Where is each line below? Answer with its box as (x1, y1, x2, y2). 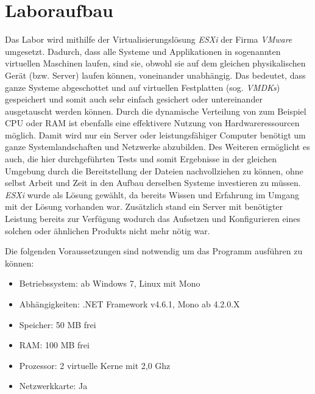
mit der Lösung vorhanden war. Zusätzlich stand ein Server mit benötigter (5, 200, 283, 213)
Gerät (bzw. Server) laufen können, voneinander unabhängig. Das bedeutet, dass (5, 68, 306, 81)
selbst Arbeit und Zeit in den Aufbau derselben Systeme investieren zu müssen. (5, 176, 301, 189)
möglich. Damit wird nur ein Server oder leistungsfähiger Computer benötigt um (5, 128, 306, 141)
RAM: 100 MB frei (19, 338, 90, 351)
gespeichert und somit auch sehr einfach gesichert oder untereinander (5, 93, 263, 106)
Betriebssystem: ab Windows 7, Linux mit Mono (19, 277, 200, 290)
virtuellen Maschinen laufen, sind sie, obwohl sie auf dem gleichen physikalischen (5, 57, 306, 70)
